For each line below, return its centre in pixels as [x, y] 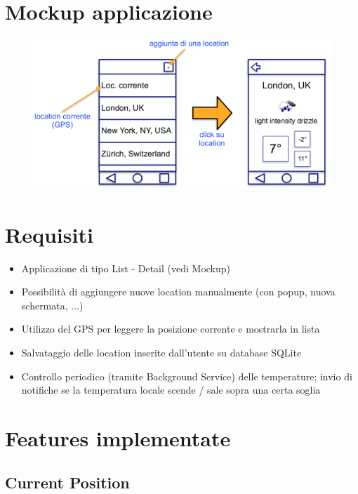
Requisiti [49, 234]
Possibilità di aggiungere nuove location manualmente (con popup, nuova [178, 292]
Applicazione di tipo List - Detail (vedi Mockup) [126, 268]
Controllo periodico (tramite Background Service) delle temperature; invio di [187, 376]
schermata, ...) [52, 305]
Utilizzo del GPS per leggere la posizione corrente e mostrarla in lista [171, 329]
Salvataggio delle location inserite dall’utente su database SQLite [161, 352]
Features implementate [118, 438]
